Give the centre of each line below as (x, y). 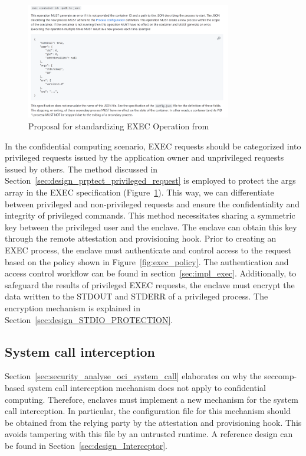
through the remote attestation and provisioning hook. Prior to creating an (141, 238)
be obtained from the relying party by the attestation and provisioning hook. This (153, 422)
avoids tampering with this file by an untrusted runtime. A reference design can (149, 434)
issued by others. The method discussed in (81, 169)
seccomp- (280, 376)
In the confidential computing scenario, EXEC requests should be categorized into (153, 146)
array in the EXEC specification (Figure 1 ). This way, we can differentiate (139, 192)
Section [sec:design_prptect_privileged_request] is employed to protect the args (150, 180)
